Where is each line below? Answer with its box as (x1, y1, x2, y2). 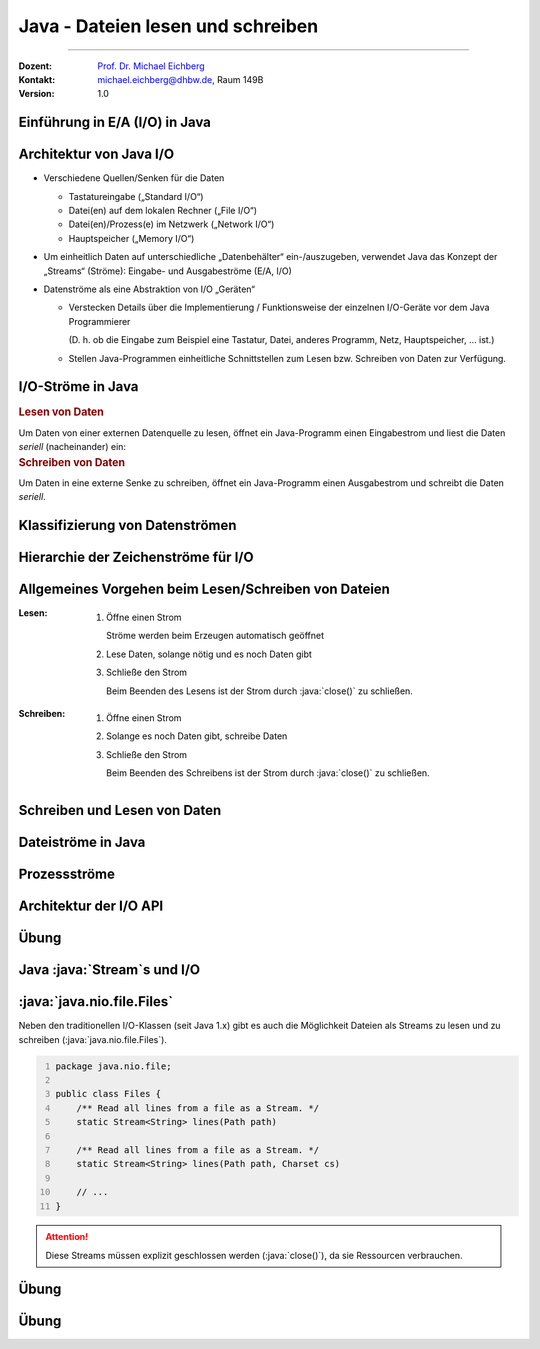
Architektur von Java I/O (18, 146, 175, 163)
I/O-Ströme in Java (18, 378, 139, 395)
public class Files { (55, 1088, 162, 1100)
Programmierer (68, 315, 131, 327)
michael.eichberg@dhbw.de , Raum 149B (97, 73, 264, 85)
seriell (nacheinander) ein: (18, 441, 127, 453)
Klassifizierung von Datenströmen (18, 516, 237, 534)
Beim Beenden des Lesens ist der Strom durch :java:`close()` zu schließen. (106, 685, 414, 697)
